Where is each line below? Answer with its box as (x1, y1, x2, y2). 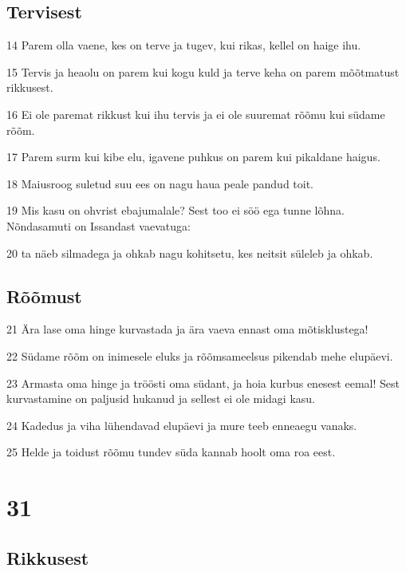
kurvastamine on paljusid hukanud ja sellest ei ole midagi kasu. (6, 390, 316, 407)
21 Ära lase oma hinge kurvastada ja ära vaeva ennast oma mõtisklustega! (6, 321, 369, 337)
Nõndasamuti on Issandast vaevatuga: (6, 217, 191, 234)
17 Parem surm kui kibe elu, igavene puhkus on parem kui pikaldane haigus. (6, 148, 380, 165)
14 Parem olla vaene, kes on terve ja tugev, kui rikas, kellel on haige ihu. (6, 37, 361, 53)
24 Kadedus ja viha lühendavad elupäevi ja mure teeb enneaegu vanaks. (6, 416, 357, 433)
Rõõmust (6, 283, 82, 308)
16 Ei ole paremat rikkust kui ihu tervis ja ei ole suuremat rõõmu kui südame (6, 105, 385, 122)
